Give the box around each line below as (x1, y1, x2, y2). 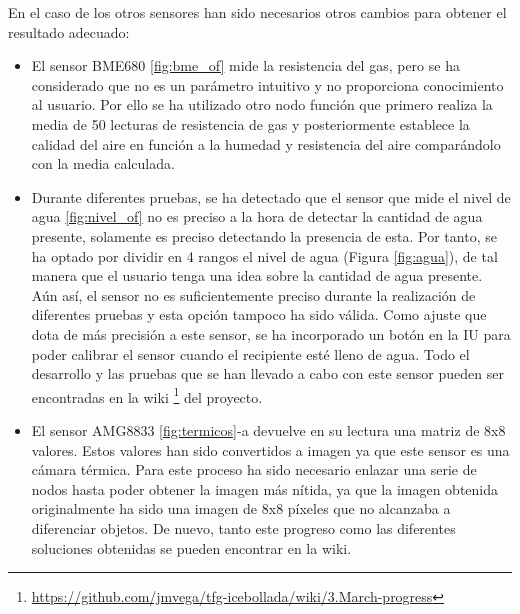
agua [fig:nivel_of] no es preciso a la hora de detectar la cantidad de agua (31, 206, 483, 227)
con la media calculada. (31, 153, 175, 174)
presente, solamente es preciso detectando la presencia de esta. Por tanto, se (31, 225, 497, 246)
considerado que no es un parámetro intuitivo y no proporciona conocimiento (31, 74, 504, 95)
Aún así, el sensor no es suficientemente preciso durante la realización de (31, 284, 476, 305)
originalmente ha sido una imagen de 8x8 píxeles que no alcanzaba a (31, 498, 451, 519)
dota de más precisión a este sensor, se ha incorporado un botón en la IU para (31, 323, 511, 344)
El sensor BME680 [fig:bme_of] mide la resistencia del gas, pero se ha (31, 55, 460, 76)
